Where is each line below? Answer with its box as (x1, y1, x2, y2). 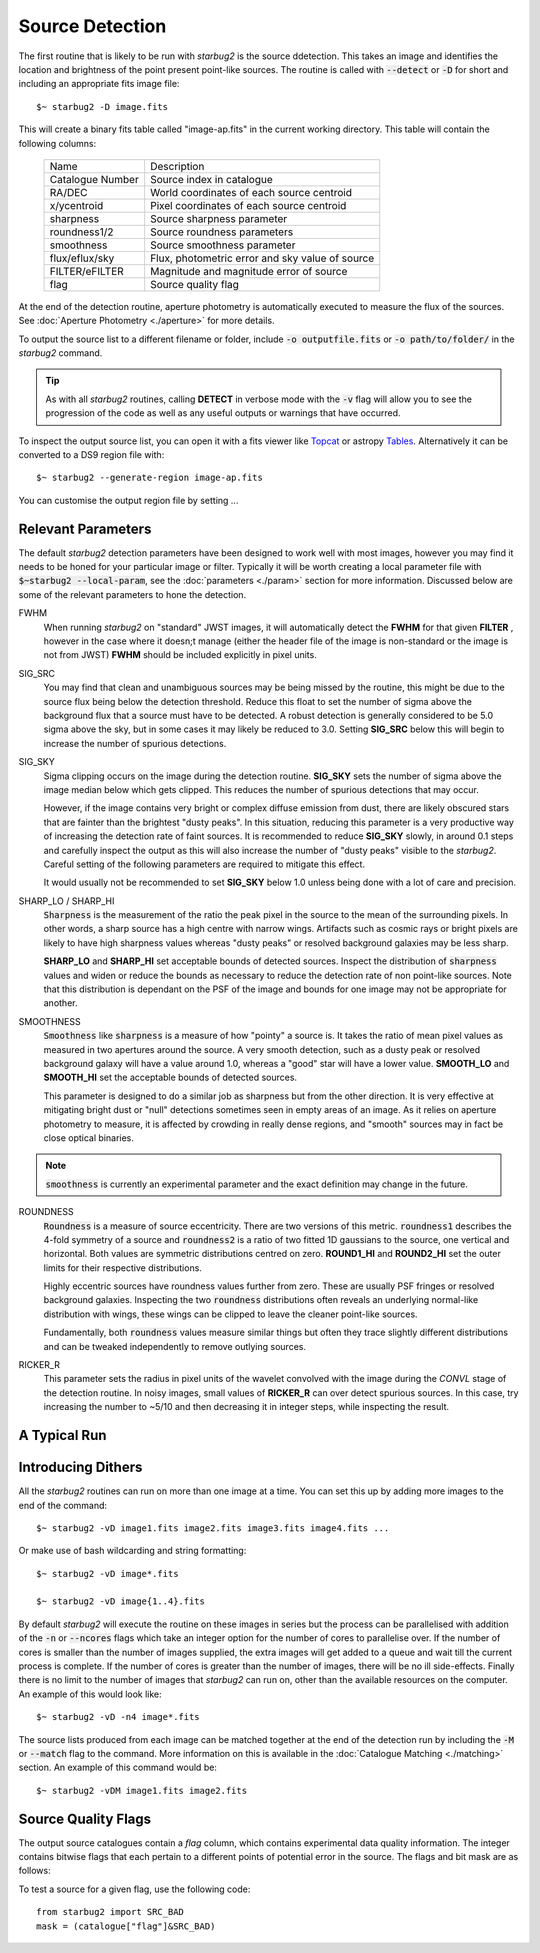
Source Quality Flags (18, 1810, 152, 1827)
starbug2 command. (18, 347, 103, 359)
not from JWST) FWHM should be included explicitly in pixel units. (43, 649, 317, 661)
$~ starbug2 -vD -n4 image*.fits (36, 1711, 200, 1723)
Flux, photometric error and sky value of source (150, 251, 375, 265)
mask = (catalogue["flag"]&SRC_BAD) (36, 1920, 216, 1932)
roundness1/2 (49, 225, 114, 239)
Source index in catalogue (150, 172, 274, 186)
